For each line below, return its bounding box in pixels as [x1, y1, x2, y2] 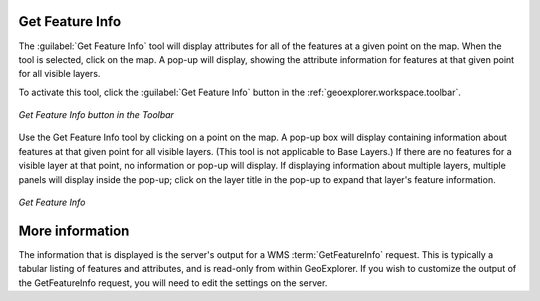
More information [18, 222, 130, 239]
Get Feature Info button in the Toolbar [18, 109, 175, 121]
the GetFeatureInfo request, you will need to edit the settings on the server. [18, 276, 328, 289]
